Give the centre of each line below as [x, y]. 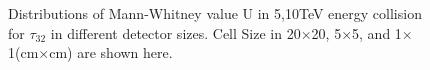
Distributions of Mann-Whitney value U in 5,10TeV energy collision [215, 13]
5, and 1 [377, 32]
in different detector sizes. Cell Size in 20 [175, 32]
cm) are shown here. [111, 52]
